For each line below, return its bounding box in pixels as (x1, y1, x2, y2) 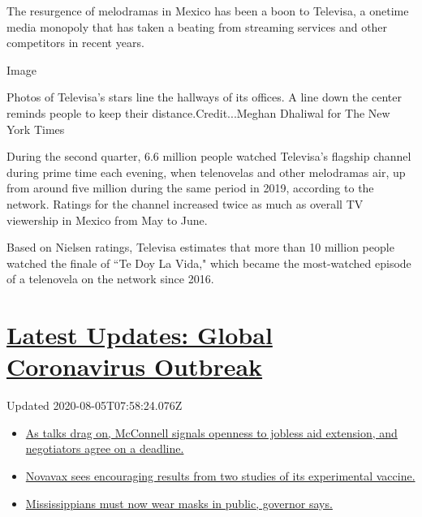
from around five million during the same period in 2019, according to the (6, 179, 374, 196)
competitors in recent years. (6, 34, 144, 51)
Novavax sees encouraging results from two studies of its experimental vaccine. (25, 467, 416, 484)
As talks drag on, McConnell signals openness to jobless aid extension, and (25, 424, 398, 441)
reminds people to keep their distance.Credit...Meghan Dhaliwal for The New (6, 104, 390, 121)
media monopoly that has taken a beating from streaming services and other (6, 18, 388, 35)
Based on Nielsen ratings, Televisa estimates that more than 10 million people (6, 239, 394, 256)
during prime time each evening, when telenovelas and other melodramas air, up (6, 163, 406, 180)
